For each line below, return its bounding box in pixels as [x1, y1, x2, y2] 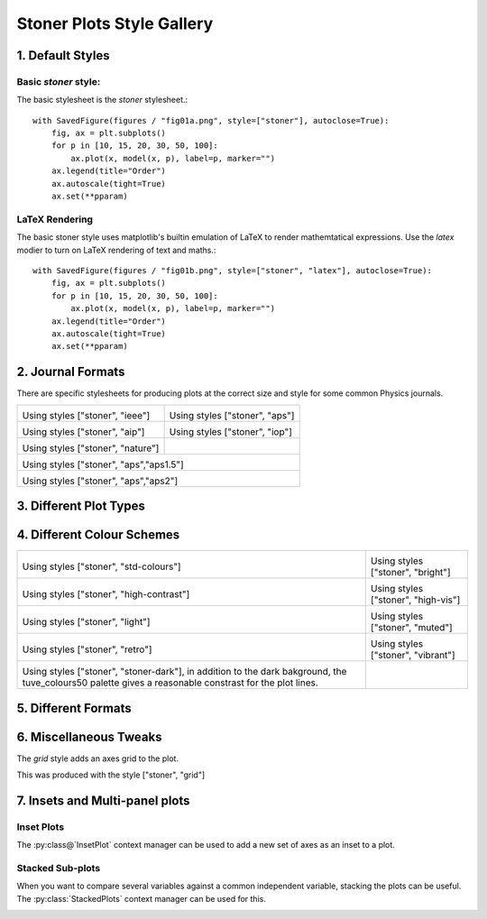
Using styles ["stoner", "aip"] [22, 425, 145, 437]
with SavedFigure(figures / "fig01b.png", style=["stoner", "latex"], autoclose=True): [32, 265, 433, 275]
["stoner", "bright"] [370, 566, 451, 579]
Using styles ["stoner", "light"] [22, 616, 151, 629]
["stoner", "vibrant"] [370, 649, 455, 662]
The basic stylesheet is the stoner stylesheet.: [16, 95, 188, 106]
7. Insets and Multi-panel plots [16, 793, 190, 808]
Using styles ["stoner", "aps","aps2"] [22, 474, 179, 487]
